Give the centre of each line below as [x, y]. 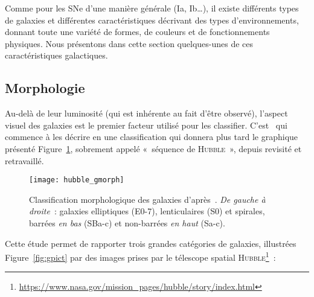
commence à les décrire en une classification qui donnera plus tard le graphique [152, 137]
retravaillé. [24, 160]
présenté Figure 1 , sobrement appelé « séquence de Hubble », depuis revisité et [153, 148]
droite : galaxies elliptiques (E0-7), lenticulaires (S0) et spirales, [147, 211]
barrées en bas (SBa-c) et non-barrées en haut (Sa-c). [127, 222]
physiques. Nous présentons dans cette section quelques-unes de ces [129, 43]
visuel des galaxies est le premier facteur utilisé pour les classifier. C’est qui [146, 125]
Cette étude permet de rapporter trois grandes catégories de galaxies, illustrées [151, 243]
